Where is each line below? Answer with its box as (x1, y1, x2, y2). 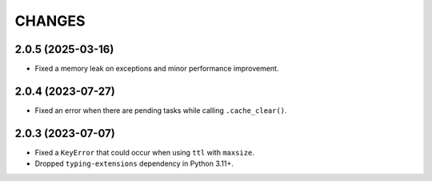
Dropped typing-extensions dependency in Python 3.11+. (34, 159, 234, 168)
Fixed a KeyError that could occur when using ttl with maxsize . (34, 147, 255, 157)
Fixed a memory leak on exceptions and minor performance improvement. (34, 64, 279, 74)
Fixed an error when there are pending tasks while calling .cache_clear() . (34, 105, 287, 115)
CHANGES (14, 12, 86, 30)
